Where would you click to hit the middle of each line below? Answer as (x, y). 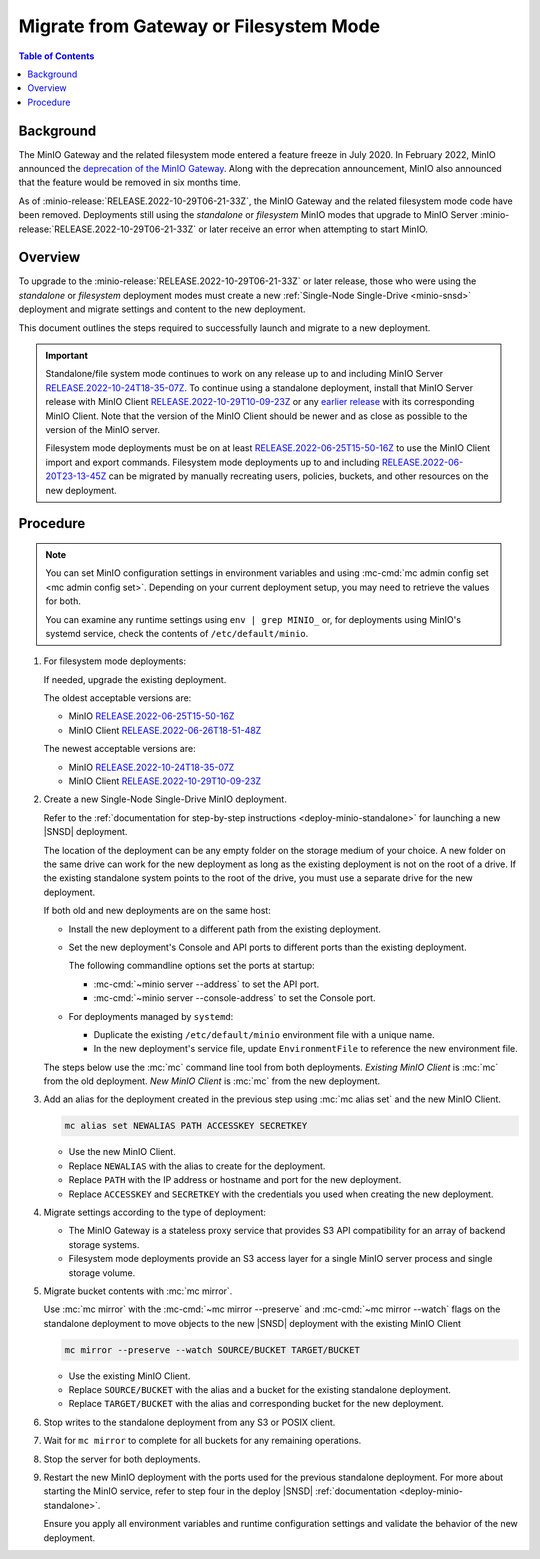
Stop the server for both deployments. (122, 1459)
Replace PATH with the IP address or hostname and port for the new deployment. (235, 1180)
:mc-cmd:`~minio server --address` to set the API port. (206, 984)
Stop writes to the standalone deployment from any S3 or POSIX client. (189, 1422)
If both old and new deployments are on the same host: (157, 911)
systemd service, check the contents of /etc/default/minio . (177, 633)
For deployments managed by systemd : (151, 1016)
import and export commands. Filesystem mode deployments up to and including (212, 462)
